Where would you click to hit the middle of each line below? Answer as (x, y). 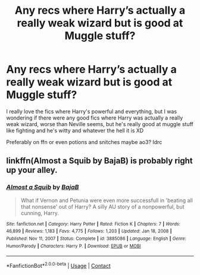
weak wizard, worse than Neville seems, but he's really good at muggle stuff (100, 124)
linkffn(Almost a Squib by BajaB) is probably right (100, 161)
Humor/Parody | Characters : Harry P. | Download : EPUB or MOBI (74, 246)
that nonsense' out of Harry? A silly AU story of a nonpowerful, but (102, 206)
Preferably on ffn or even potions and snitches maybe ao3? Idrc (84, 142)
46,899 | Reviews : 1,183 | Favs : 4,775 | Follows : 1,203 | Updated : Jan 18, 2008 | (89, 231)
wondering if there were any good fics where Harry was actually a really (95, 118)
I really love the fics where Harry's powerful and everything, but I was (92, 111)
